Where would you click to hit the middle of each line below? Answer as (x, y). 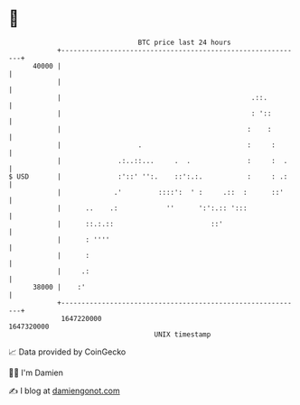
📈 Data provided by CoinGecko (67, 352)
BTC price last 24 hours (184, 42)
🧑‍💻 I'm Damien (36, 373)
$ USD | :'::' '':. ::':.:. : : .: (148, 176)
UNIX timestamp (183, 334)
